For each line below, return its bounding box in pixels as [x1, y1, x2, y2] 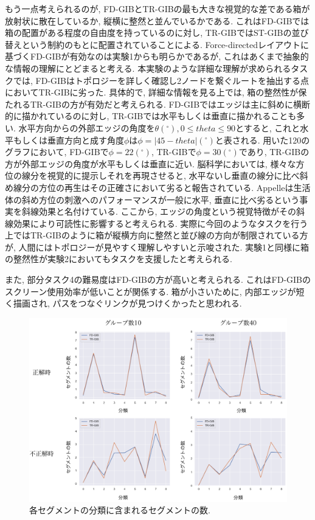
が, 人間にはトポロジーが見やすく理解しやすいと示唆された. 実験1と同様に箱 [5, 240, 309, 253]
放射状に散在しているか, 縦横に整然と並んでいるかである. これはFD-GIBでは [5, 14, 310, 27]
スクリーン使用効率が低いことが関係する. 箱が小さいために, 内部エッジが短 [5, 285, 305, 297]
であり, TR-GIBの [238, 145, 310, 158]
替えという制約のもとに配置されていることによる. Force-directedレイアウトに [5, 38, 310, 50]
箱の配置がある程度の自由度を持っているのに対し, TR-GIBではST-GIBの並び [5, 26, 309, 39]
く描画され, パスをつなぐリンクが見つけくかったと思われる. [5, 297, 242, 310]
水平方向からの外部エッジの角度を [18, 121, 155, 134]
